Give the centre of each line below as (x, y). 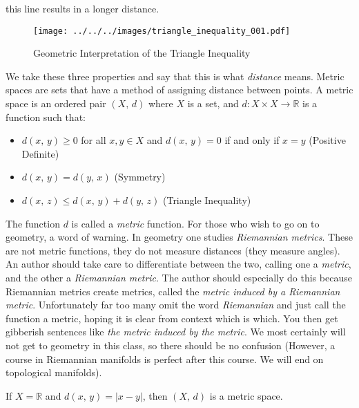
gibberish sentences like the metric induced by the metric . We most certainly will (176, 332)
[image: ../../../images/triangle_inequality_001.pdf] (162, 31)
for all (94, 140)
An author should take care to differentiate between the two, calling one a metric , (178, 264)
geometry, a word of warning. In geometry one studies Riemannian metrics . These (179, 237)
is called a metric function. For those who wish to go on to (195, 223)
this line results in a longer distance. (83, 8)
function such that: (46, 117)
